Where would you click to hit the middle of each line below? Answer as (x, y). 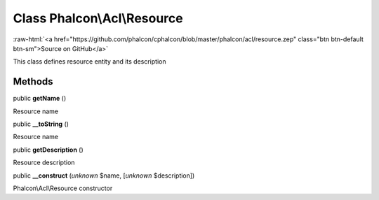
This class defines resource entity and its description (89, 62)
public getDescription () (48, 150)
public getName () (40, 99)
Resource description (44, 163)
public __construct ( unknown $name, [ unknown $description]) (104, 176)
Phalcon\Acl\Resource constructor (63, 188)
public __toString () (41, 124)
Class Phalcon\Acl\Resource (98, 18)
